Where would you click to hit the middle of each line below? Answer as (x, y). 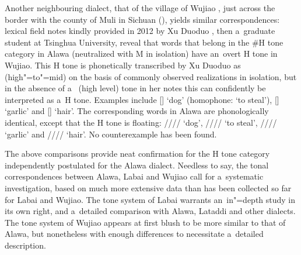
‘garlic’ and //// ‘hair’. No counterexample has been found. (111, 134)
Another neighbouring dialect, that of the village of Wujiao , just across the (140, 8)
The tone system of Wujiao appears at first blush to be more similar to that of (145, 222)
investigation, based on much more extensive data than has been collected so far (148, 187)
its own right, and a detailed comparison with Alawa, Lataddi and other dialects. (150, 211)
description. (25, 245)
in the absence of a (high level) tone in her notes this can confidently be (135, 88)
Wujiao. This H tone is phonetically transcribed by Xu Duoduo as (123, 65)
